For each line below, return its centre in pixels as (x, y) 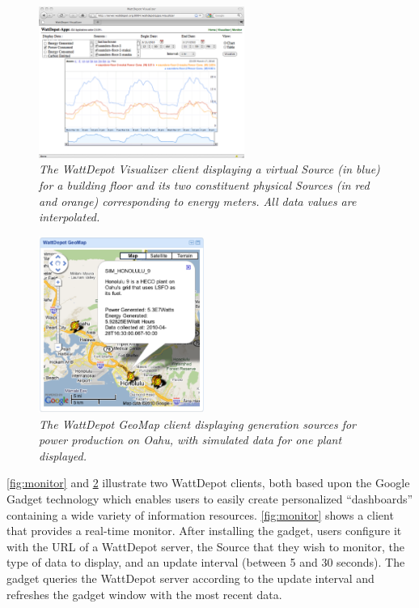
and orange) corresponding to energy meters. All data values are (198, 201)
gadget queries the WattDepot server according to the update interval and (190, 578)
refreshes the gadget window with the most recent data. (144, 594)
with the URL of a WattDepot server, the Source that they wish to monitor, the (206, 546)
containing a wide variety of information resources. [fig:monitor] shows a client (200, 514)
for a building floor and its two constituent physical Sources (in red (204, 185)
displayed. (63, 455)
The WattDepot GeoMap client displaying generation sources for (197, 424)
